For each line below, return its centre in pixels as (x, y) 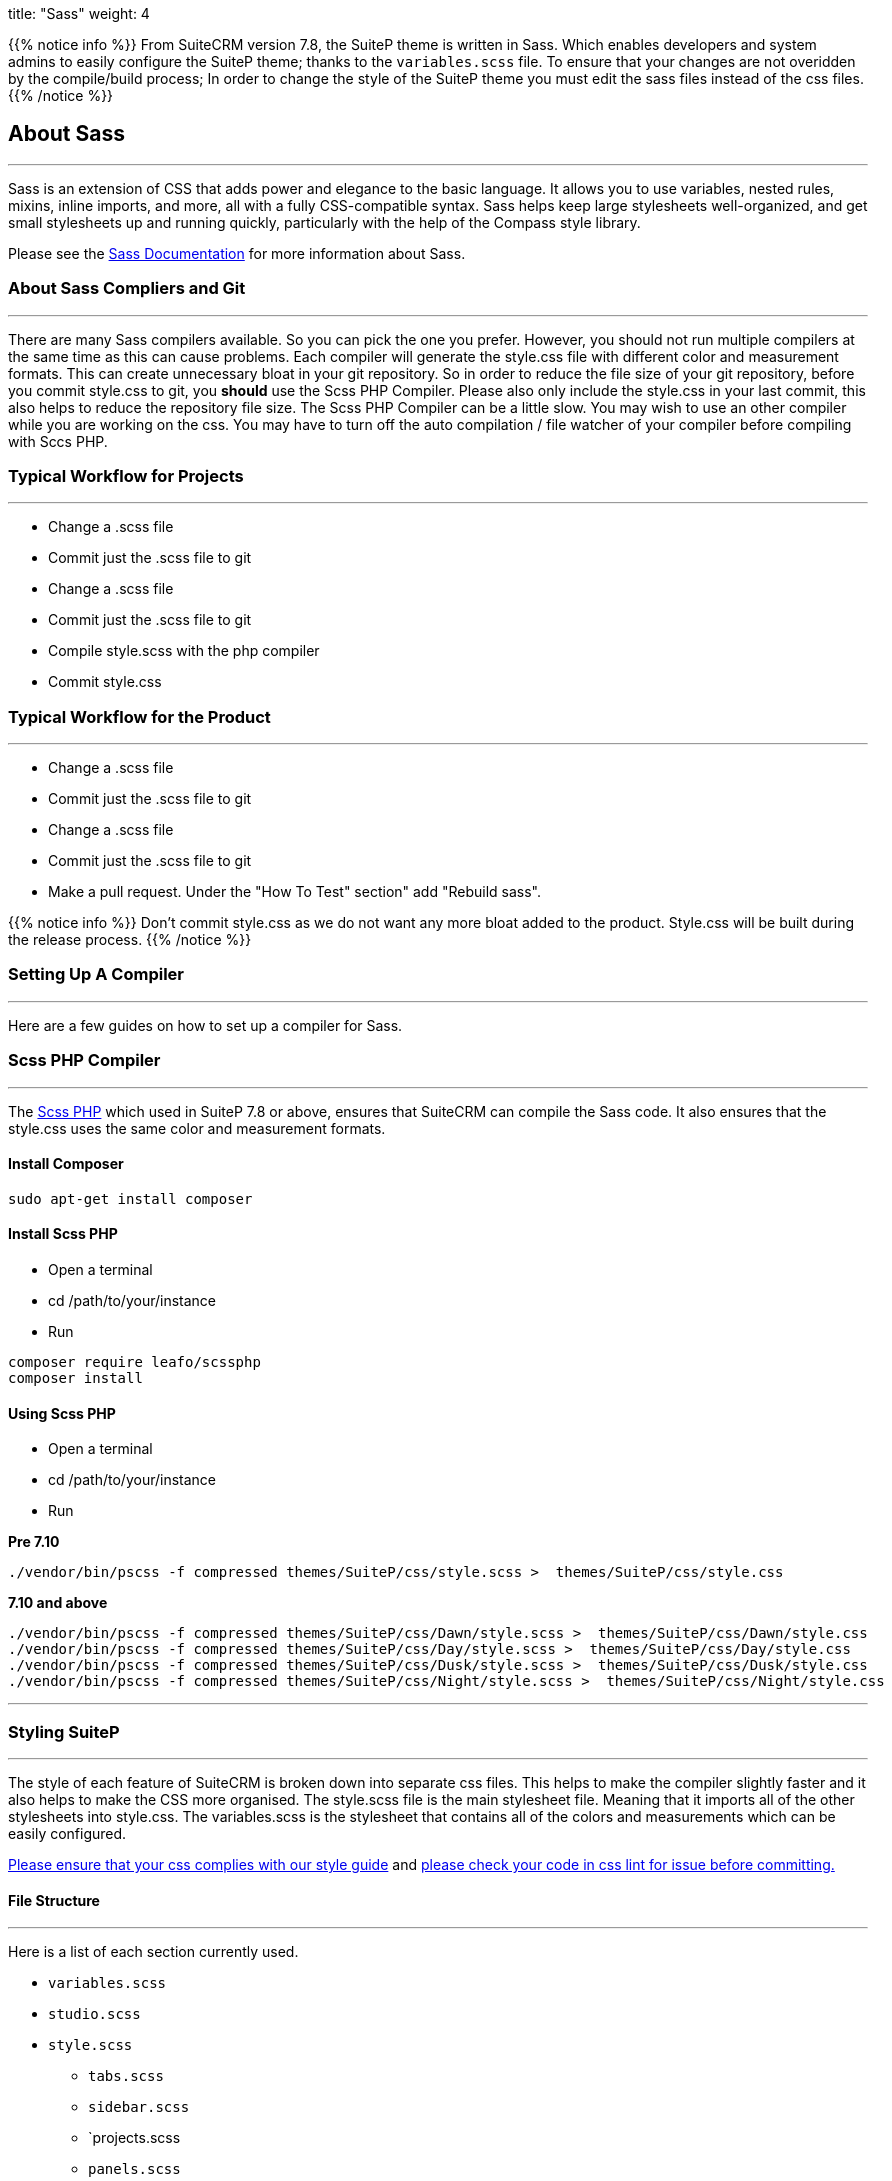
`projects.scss (134, 2138)
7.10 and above (58, 1603)
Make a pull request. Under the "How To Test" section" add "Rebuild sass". (295, 892)
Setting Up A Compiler (96, 974)
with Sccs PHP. (58, 441)
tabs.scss (126, 2076)
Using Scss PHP (62, 1413)
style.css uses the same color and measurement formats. (197, 1128)
